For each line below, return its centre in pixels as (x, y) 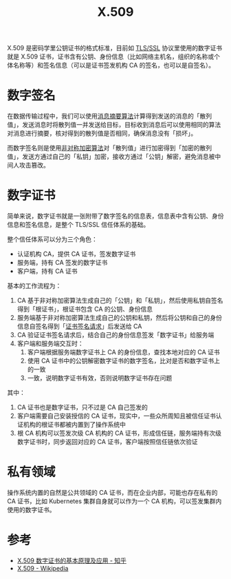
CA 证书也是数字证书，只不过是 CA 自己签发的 (82, 407)
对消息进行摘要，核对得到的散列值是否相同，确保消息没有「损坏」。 (102, 133)
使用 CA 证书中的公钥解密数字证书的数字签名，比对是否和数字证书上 (124, 361)
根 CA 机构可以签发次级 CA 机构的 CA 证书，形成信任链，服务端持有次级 (119, 433)
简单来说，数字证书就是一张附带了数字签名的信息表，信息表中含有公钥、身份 (115, 216)
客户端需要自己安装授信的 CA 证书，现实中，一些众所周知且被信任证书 (117, 416)
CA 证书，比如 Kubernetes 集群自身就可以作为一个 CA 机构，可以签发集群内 (114, 501)
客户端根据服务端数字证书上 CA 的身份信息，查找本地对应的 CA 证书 (123, 352)
